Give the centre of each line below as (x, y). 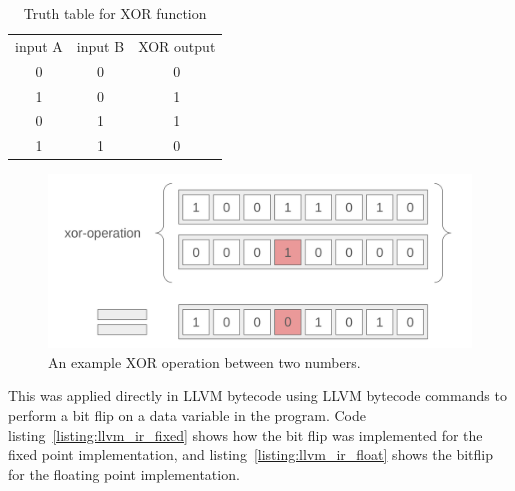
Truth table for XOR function (115, 13)
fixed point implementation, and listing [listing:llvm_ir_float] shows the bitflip (250, 454)
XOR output (177, 45)
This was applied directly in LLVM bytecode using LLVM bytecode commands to (257, 395)
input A (39, 45)
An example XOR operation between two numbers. (204, 361)
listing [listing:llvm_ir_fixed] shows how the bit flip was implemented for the (245, 434)
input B (100, 45)
